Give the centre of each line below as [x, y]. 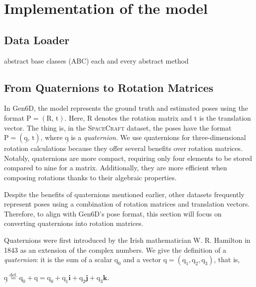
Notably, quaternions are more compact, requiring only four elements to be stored [128, 158]
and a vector [142, 259]
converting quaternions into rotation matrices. [74, 223]
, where [52, 137]
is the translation [225, 117]
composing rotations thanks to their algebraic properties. [90, 177]
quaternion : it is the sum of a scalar [58, 259]
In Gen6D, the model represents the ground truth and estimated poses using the [126, 108]
